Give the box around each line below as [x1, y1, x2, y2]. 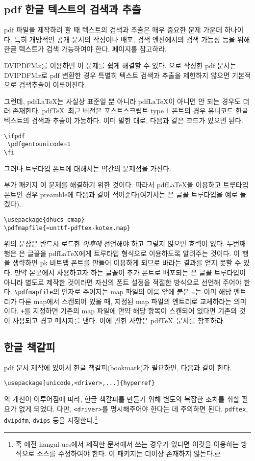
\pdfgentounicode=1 [7, 141, 71, 148]
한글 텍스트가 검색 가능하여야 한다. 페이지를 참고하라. [4, 44, 167, 54]
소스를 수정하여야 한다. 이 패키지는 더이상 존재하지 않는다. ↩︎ [37, 448, 221, 459]
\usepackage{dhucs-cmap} [4, 216, 85, 223]
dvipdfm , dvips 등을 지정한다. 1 [4, 413, 98, 425]
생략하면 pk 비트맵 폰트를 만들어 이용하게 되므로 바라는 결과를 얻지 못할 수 [12, 257, 241, 268]
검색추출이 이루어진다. [19, 79, 86, 90]
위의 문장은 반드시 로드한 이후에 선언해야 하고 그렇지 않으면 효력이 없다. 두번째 [4, 238, 246, 249]
